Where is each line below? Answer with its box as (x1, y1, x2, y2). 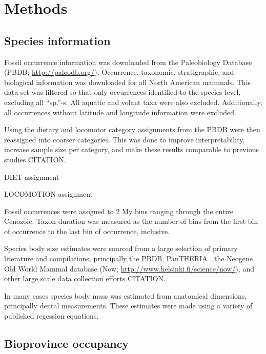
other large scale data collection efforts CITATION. (4, 273, 166, 284)
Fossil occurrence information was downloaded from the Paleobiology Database (4, 56, 252, 67)
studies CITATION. (4, 154, 66, 164)
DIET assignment (4, 171, 59, 182)
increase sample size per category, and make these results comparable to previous (4, 144, 259, 155)
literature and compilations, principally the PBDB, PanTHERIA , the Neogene (4, 253, 253, 264)
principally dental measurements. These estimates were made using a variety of (4, 300, 253, 311)
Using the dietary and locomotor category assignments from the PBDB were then (4, 124, 260, 135)
